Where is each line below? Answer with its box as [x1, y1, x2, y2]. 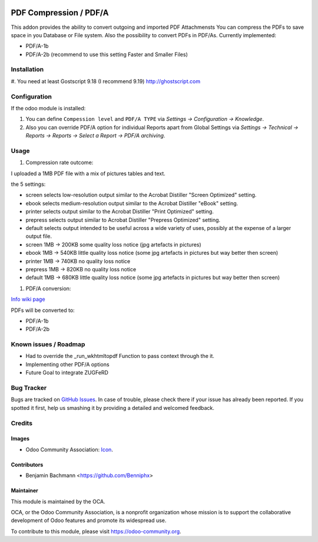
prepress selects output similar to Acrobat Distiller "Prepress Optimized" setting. [25, 216, 221, 224]
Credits [11, 419, 32, 427]
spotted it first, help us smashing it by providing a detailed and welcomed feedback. [11, 404, 214, 411]
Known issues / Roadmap [11, 340, 85, 349]
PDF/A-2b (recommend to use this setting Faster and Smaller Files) [25, 51, 188, 58]
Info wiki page [11, 295, 45, 303]
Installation [11, 65, 44, 74]
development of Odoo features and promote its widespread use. [11, 517, 167, 524]
